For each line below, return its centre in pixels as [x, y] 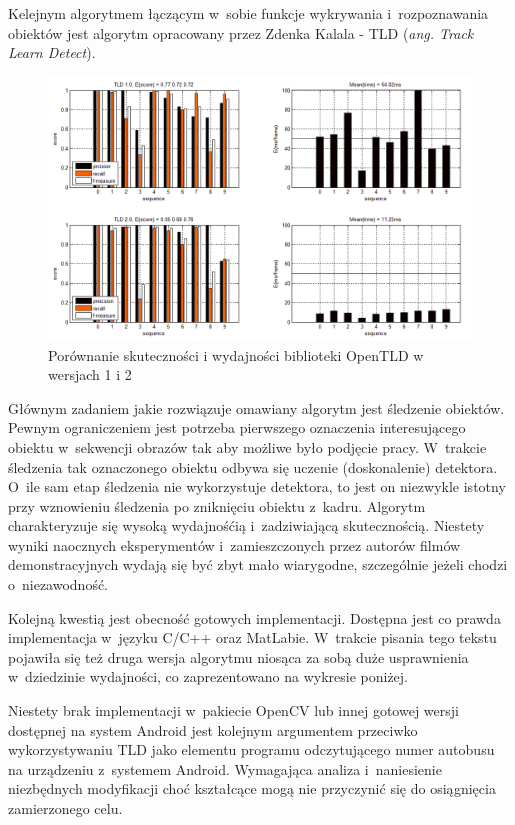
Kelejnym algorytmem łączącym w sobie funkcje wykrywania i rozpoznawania [248, 13]
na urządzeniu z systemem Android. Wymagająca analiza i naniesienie [225, 768]
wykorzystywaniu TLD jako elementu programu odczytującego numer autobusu [251, 749]
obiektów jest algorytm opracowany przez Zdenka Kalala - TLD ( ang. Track [241, 32]
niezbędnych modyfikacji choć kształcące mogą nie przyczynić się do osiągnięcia [252, 788]
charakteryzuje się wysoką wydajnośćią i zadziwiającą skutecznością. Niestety [246, 525]
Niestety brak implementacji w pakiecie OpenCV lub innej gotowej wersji [233, 710]
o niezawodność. [58, 584]
